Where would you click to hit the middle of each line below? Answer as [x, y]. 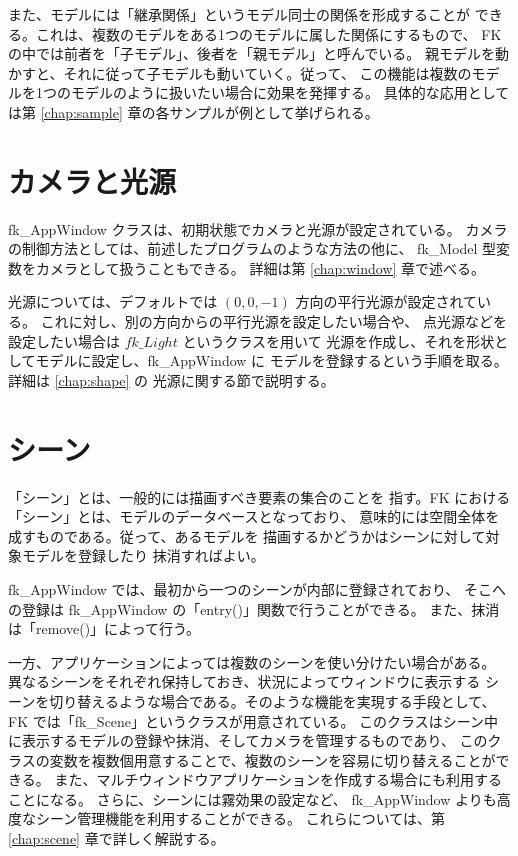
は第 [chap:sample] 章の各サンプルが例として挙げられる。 [193, 111]
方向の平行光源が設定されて [386, 301]
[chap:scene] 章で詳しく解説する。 [116, 838]
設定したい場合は [64, 340]
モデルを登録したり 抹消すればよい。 [143, 555]
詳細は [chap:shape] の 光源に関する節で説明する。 [171, 379]
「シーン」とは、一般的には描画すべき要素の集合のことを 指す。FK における [259, 496]
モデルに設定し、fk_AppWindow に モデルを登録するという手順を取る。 [271, 360]
